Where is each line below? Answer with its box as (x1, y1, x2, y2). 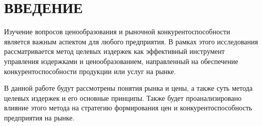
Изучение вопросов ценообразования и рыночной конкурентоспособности (4, 26, 230, 37)
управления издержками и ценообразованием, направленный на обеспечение (4, 55, 238, 66)
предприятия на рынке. (4, 112, 75, 122)
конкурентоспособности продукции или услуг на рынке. (4, 66, 176, 76)
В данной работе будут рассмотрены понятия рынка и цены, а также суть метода (4, 83, 253, 93)
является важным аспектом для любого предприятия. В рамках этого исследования (4, 36, 258, 46)
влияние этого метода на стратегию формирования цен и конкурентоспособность (4, 102, 252, 113)
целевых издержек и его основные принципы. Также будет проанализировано (4, 92, 242, 103)
